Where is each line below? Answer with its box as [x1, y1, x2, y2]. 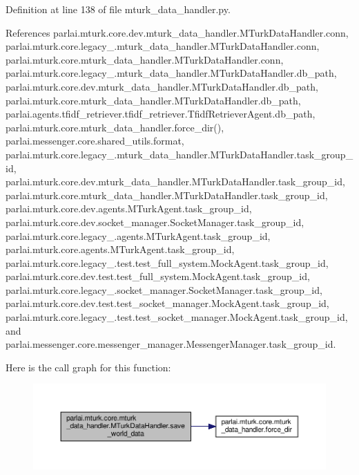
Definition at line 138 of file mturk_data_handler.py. [6, 2, 231, 16]
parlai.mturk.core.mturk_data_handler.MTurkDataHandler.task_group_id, [6, 187, 328, 202]
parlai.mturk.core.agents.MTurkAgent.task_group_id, [6, 242, 235, 257]
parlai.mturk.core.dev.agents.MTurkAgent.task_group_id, [6, 201, 252, 216]
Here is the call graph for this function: [6, 360, 171, 374]
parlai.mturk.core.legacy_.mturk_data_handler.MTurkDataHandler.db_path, [6, 66, 337, 80]
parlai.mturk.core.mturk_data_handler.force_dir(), [6, 120, 224, 134]
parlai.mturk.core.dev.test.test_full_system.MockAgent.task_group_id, [6, 269, 310, 283]
